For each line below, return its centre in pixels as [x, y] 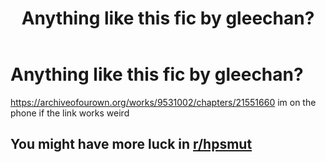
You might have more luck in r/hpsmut [131, 144]
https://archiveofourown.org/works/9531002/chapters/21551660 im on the [163, 102]
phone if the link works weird [70, 113]
